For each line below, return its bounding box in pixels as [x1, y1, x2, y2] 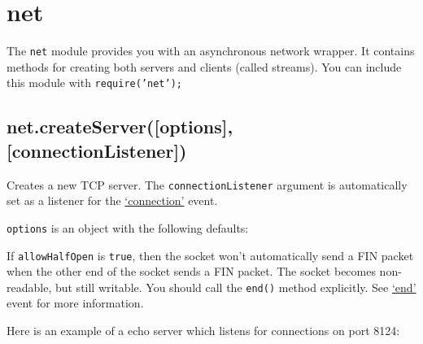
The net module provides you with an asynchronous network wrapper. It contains [7, 42, 415, 59]
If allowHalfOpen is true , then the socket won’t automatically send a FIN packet [7, 246, 414, 263]
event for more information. [7, 294, 144, 311]
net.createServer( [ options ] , [7, 114, 233, 139]
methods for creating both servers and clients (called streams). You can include [7, 58, 402, 75]
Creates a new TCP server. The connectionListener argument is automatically [7, 176, 408, 193]
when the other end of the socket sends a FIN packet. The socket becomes [7, 263, 376, 280]
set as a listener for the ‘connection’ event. [7, 192, 218, 209]
